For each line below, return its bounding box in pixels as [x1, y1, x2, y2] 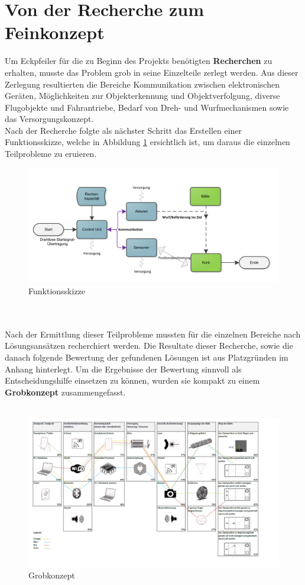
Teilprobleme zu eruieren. [5, 147, 97, 160]
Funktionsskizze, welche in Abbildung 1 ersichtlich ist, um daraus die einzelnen [5, 136, 290, 148]
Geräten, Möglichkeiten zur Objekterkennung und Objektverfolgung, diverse [5, 89, 280, 102]
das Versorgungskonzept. [5, 112, 94, 125]
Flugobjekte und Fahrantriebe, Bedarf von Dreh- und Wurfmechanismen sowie [5, 101, 289, 113]
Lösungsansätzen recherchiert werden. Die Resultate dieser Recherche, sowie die [5, 339, 293, 352]
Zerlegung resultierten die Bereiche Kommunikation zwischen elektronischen [5, 78, 280, 90]
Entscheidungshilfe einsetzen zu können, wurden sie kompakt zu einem [5, 374, 260, 387]
